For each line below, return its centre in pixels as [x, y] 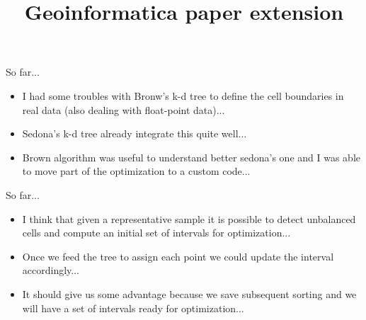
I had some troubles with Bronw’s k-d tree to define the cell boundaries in [183, 95]
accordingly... [51, 270]
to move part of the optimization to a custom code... [136, 171]
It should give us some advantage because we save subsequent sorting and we [189, 293]
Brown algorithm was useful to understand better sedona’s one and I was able [191, 157]
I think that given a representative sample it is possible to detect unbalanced [189, 218]
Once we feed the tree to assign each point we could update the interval [178, 256]
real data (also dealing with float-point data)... [124, 109]
